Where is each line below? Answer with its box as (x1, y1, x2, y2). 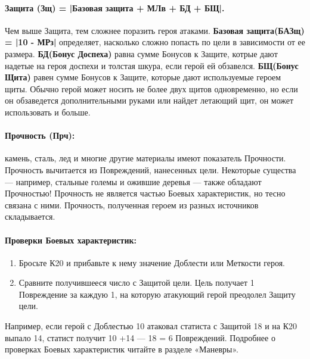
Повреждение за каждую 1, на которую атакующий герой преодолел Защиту (18, 288, 296, 300)
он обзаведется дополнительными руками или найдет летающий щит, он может (5, 94, 294, 107)
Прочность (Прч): (5, 129, 75, 142)
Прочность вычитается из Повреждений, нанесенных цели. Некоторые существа (5, 163, 296, 176)
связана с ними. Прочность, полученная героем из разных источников (5, 198, 259, 211)
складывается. (5, 210, 55, 223)
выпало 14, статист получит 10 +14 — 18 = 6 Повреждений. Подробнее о (5, 331, 275, 344)
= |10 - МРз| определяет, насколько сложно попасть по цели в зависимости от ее (5, 36, 305, 48)
